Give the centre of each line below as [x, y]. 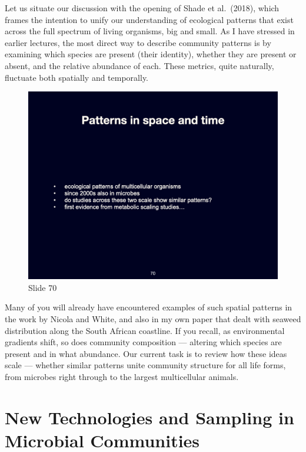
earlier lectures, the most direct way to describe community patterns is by [138, 42]
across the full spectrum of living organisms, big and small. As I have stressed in [150, 31]
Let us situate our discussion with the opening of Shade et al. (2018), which [142, 8]
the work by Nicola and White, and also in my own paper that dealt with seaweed [153, 318]
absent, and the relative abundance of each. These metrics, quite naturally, [139, 65]
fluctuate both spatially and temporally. [77, 77]
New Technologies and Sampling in [149, 417]
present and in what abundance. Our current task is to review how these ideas [146, 353]
